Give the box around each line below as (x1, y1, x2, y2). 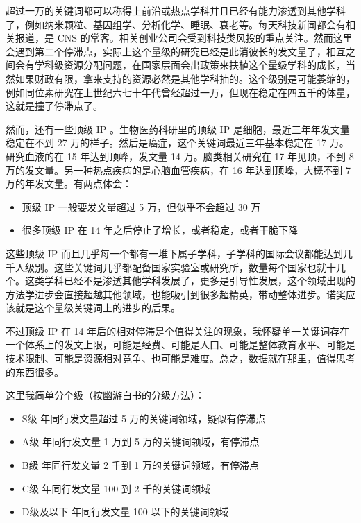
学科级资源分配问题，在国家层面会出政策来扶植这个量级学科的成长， (34, 58, 346, 72)
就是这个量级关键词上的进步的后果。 (15, 300, 180, 315)
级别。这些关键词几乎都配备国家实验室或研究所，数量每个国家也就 (24, 259, 326, 274)
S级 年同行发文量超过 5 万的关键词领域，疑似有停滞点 (22, 411, 266, 425)
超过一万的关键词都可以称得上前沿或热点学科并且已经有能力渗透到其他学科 (6, 3, 346, 17)
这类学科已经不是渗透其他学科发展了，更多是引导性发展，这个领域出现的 (24, 273, 355, 288)
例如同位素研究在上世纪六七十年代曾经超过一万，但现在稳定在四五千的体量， (6, 85, 355, 99)
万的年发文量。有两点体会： (6, 176, 132, 191)
